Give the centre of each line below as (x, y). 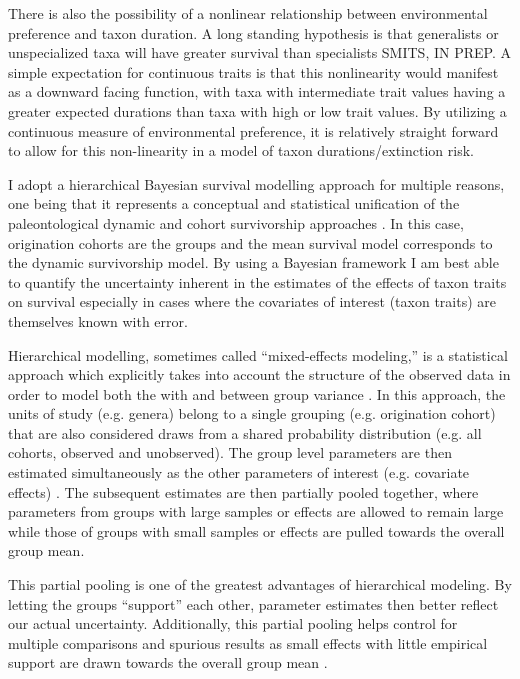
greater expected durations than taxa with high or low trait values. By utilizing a (257, 110)
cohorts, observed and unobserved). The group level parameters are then (230, 452)
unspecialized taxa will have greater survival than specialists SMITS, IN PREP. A (259, 52)
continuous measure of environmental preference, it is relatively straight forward (253, 130)
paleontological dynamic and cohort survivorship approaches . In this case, (236, 222)
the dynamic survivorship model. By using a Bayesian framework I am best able (253, 262)
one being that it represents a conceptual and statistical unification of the (234, 203)
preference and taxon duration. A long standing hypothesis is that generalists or (253, 32)
